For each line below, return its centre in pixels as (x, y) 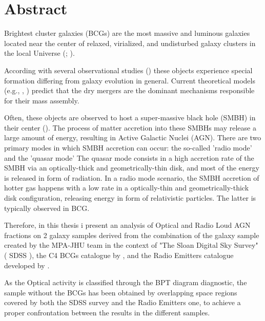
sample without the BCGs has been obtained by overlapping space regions (121, 292)
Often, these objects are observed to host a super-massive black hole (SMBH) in (130, 117)
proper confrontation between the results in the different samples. (107, 312)
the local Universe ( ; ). (39, 53)
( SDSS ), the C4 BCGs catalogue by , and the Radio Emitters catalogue (119, 255)
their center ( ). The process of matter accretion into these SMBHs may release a (130, 127)
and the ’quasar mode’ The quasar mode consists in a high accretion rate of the (129, 157)
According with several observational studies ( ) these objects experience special (128, 70)
